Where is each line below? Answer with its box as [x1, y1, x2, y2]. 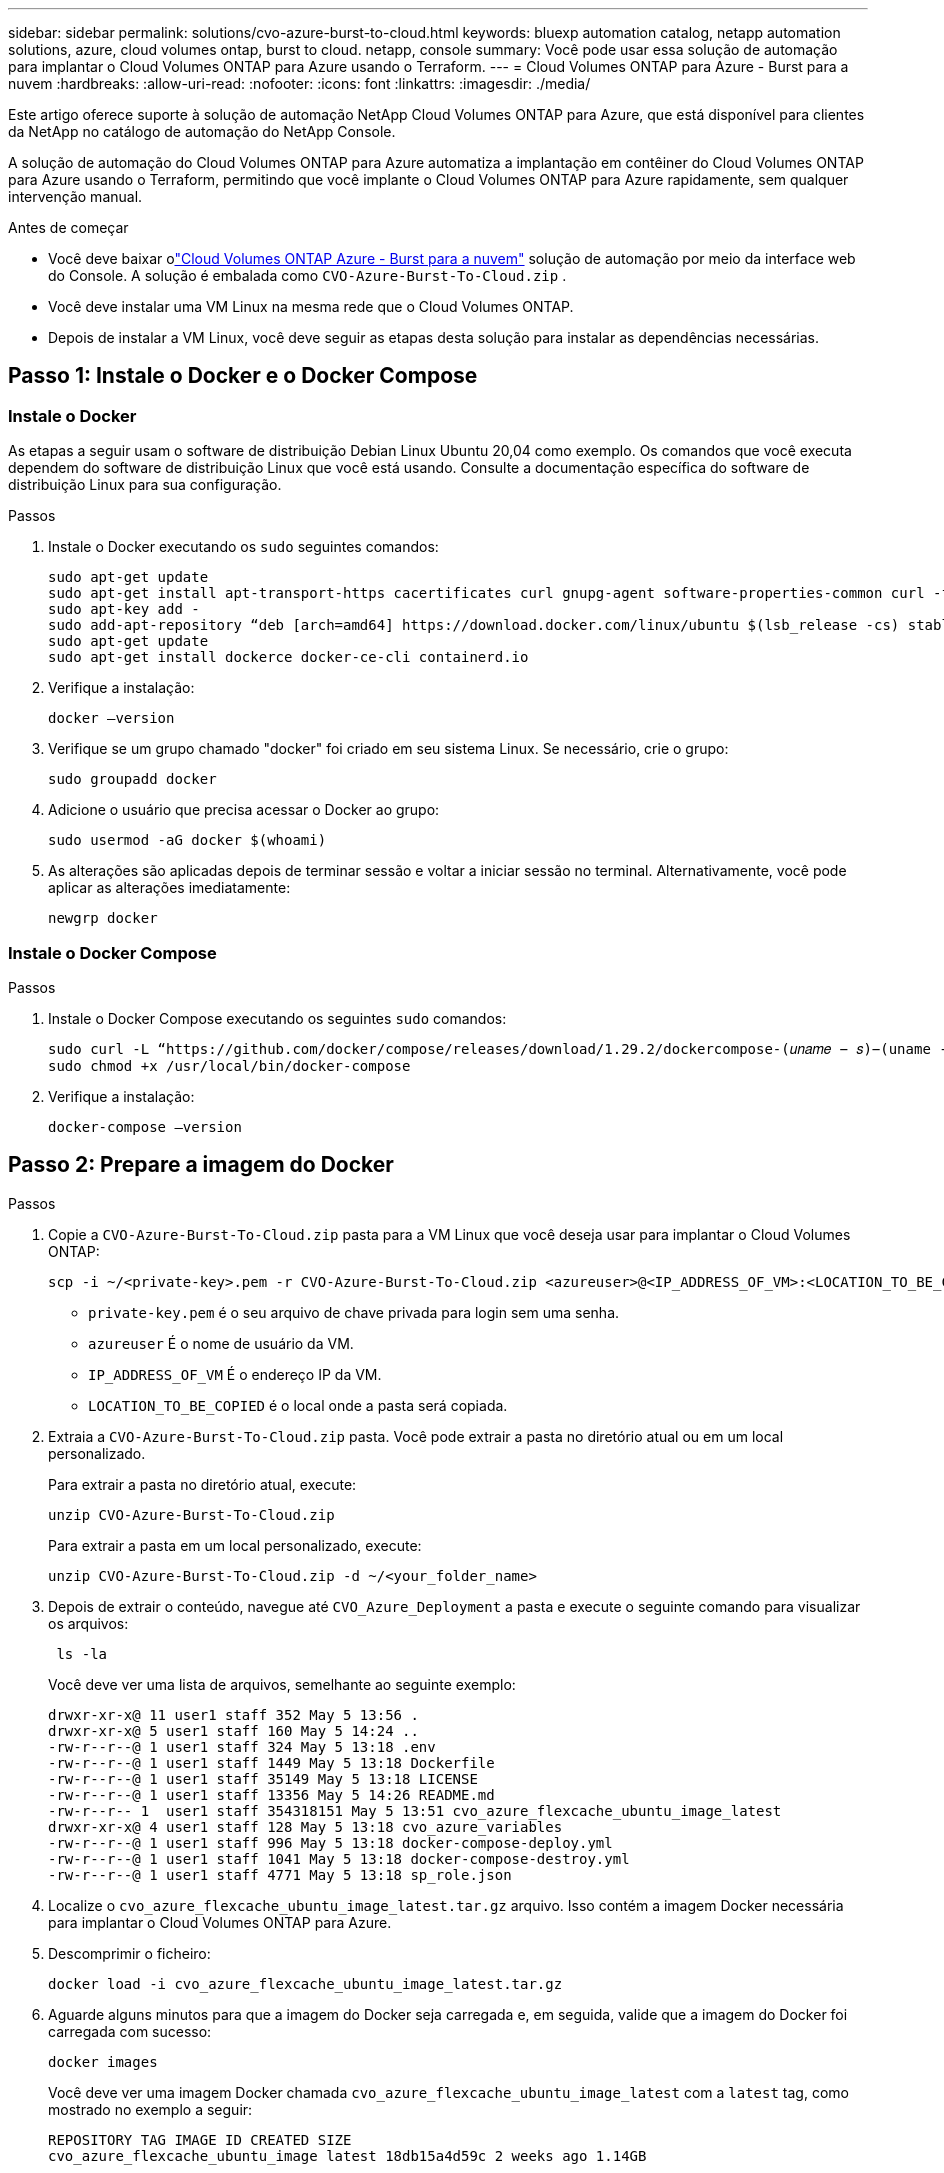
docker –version [48, 710, 175, 727]
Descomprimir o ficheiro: [48, 1944, 211, 1962]
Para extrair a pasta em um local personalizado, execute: [48, 1536, 422, 1554]
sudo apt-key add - [48, 601, 200, 618]
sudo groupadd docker [48, 771, 217, 788]
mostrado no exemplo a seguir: [48, 2100, 253, 2118]
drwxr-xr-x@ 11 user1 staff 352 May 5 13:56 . [48, 1706, 419, 1723]
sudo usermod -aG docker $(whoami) [48, 832, 327, 849]
